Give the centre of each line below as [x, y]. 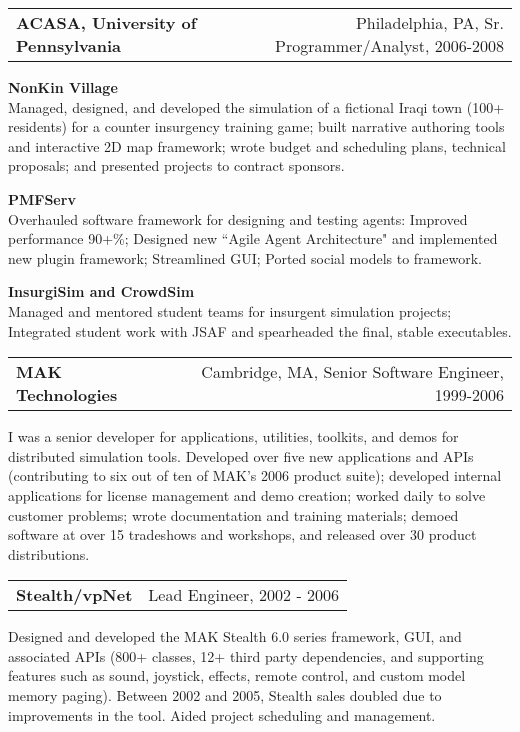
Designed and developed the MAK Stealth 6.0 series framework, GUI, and [235, 636]
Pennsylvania [68, 45]
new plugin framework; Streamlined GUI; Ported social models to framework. [245, 257]
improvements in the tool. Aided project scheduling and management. [222, 714]
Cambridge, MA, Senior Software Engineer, [352, 372]
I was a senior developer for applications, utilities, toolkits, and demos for [233, 436]
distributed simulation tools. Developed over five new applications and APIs [241, 455]
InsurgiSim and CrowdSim [101, 291]
